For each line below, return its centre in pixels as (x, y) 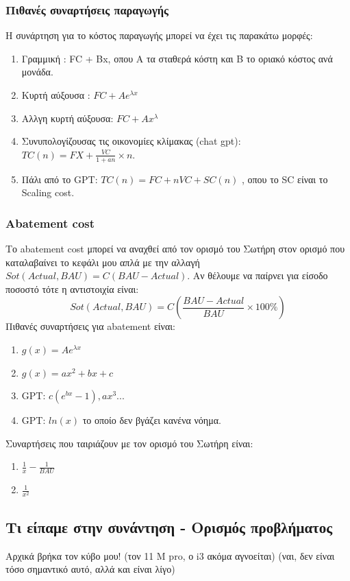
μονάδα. (37, 72)
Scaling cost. (48, 192)
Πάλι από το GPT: (60, 179)
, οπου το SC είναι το (285, 179)
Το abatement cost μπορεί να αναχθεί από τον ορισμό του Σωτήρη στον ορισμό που (175, 249)
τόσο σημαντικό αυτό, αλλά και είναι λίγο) (90, 569)
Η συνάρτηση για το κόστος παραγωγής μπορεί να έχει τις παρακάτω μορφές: (159, 35)
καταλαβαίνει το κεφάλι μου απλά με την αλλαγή (103, 262)
